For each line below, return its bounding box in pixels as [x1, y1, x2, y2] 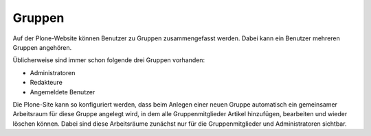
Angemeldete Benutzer [30, 87, 95, 96]
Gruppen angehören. [12, 43, 72, 51]
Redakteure [30, 79, 63, 87]
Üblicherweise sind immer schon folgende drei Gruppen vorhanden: [12, 56, 205, 64]
